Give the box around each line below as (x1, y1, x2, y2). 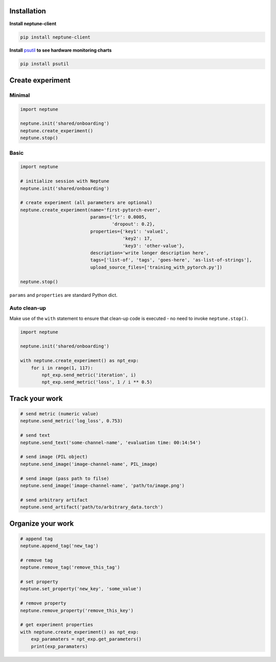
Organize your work (9, 519, 74, 528)
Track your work (9, 394, 63, 403)
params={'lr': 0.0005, (90, 214, 147, 220)
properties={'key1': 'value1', (90, 228, 169, 234)
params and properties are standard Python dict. (9, 292, 118, 298)
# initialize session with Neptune (20, 178, 109, 184)
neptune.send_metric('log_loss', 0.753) (20, 418, 123, 424)
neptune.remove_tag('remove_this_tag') (20, 565, 120, 570)
